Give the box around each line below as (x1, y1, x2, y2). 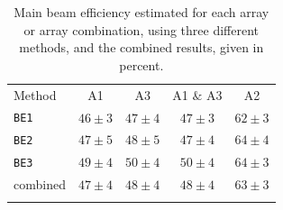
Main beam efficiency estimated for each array (14, 3, 269, 21)
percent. (119, 55, 164, 74)
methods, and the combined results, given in (19, 38, 264, 57)
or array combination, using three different (23, 20, 260, 39)
